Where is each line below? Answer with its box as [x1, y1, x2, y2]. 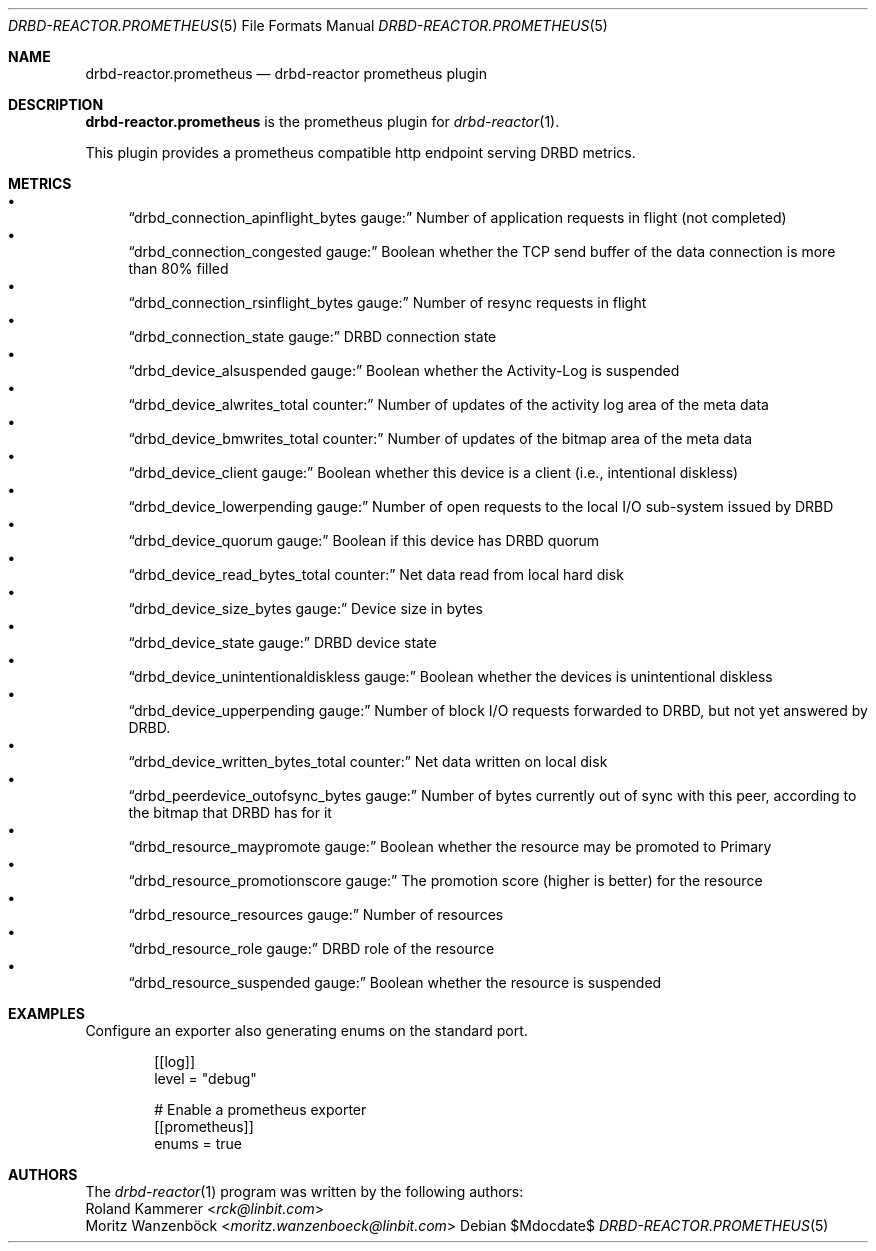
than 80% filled [128, 260, 229, 277]
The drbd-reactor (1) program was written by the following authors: [85, 1183, 524, 1200]
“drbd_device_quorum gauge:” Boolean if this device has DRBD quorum [128, 532, 599, 549]
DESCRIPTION [8, 96, 104, 113]
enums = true [154, 1135, 242, 1152]
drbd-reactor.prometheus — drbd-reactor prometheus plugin [85, 65, 487, 82]
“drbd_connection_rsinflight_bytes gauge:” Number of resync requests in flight [128, 294, 647, 311]
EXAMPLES [8, 1005, 85, 1022]
